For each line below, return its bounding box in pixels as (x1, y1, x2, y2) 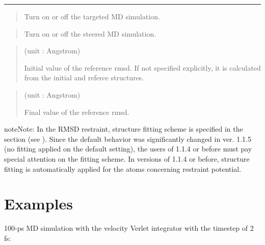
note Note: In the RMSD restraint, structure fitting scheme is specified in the (4, 124, 243, 134)
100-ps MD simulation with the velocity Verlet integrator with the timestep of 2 (4, 223, 254, 233)
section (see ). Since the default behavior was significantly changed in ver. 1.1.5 (4, 133, 251, 144)
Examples (4, 193, 73, 214)
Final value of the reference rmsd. (24, 106, 129, 117)
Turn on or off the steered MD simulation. (24, 28, 156, 39)
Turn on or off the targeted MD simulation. (24, 11, 160, 21)
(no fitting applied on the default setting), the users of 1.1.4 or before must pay (4, 143, 252, 154)
